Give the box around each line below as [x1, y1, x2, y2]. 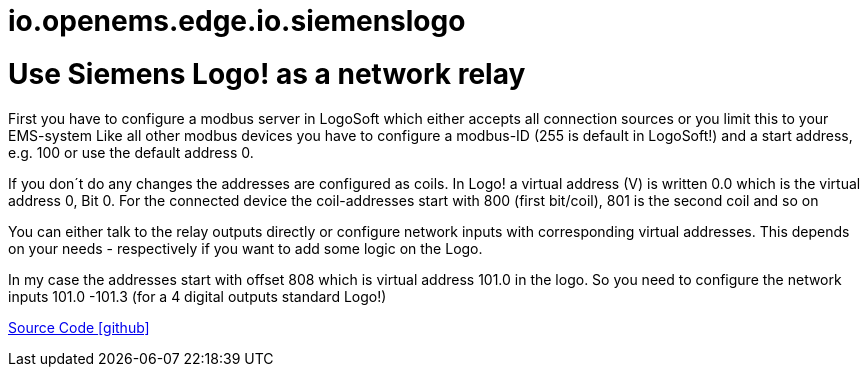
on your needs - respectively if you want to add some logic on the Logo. [8, 239, 483, 257]
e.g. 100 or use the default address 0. [8, 143, 254, 161]
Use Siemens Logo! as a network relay [8, 56, 526, 91]
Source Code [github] [8, 318, 150, 336]
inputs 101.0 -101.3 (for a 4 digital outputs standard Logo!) [8, 287, 387, 305]
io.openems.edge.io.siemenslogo [8, 4, 466, 38]
